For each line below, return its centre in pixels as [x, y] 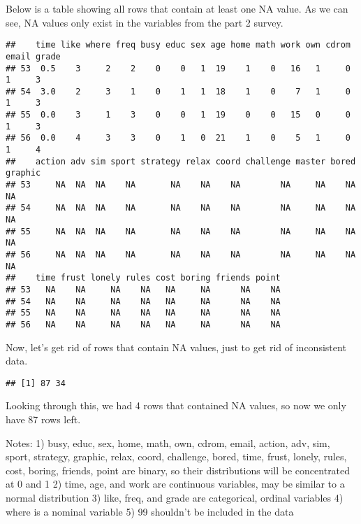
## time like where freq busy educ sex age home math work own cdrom [178, 45]
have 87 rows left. [43, 419]
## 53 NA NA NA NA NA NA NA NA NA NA [181, 185]
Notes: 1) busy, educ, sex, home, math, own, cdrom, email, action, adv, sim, [168, 442]
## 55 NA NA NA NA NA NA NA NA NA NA [181, 231]
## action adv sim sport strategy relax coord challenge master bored [181, 161]
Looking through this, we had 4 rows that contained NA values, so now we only [176, 405]
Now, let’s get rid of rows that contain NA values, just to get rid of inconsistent [176, 347]
